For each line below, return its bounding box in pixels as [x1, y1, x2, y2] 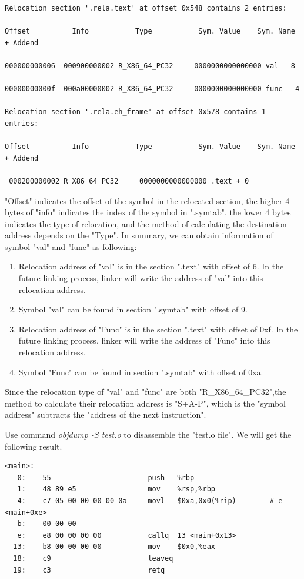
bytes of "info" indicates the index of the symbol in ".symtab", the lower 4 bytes [5, 206, 291, 218]
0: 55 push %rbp [17, 473, 195, 482]
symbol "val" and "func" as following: [5, 240, 137, 252]
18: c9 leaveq [13, 554, 173, 563]
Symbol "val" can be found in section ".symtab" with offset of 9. [18, 303, 248, 315]
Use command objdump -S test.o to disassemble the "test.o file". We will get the [5, 428, 292, 440]
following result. [5, 440, 62, 452]
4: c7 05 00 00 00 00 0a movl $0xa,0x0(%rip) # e [17, 496, 283, 505]
